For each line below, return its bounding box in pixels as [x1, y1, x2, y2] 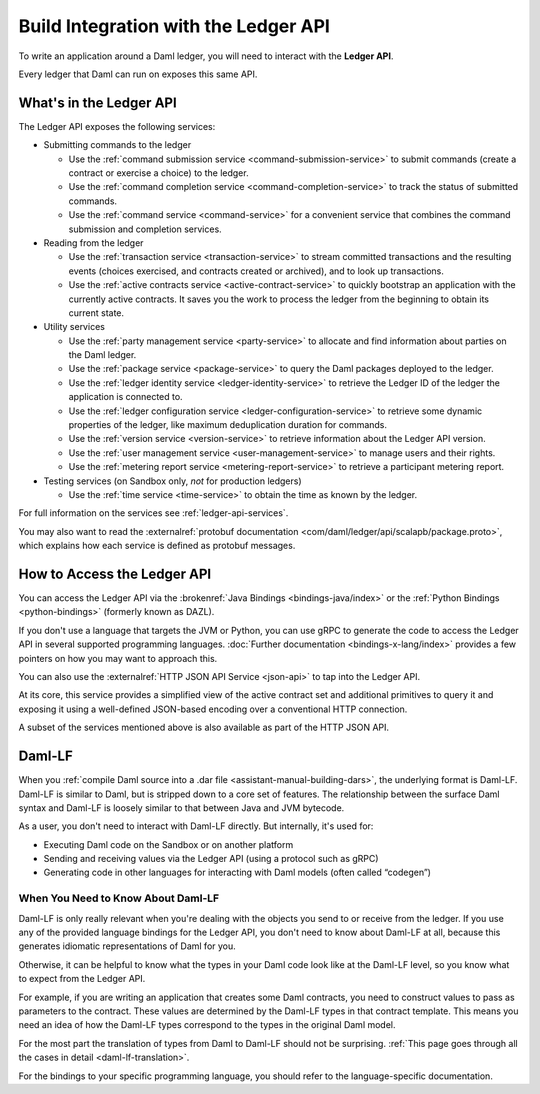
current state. [68, 306, 125, 319]
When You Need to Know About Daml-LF [18, 891, 220, 905]
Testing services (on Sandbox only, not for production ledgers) [43, 475, 302, 487]
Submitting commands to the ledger [43, 139, 192, 151]
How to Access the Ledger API [18, 565, 212, 582]
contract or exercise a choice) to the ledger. [68, 167, 249, 179]
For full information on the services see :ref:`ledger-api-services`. [18, 507, 289, 519]
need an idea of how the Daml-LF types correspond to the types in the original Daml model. [18, 1019, 396, 1031]
